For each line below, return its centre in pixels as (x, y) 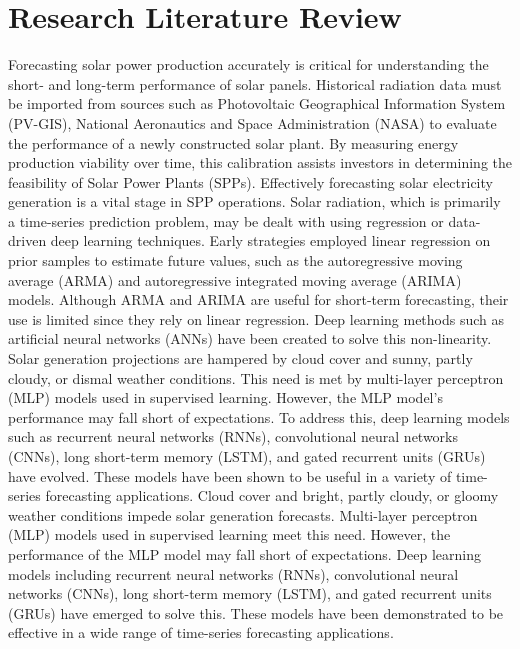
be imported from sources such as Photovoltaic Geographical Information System (257, 103)
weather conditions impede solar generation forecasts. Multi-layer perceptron (243, 514)
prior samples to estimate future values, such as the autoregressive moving (235, 260)
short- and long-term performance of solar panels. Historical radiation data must (255, 83)
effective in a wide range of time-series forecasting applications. (201, 632)
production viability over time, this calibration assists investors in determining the (260, 162)
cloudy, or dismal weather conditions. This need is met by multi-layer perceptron (256, 377)
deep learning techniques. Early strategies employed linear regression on (270, 240)
